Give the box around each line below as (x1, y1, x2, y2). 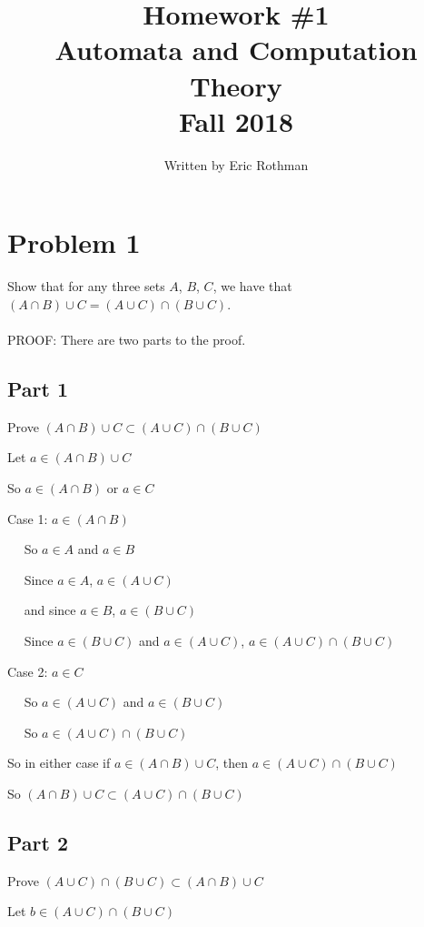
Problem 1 (7, 224, 141, 261)
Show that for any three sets (7, 277, 165, 296)
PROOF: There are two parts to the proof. (7, 330, 246, 348)
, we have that (212, 277, 292, 296)
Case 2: (7, 661, 48, 680)
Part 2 (7, 828, 69, 856)
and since (24, 600, 76, 620)
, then (215, 753, 248, 772)
